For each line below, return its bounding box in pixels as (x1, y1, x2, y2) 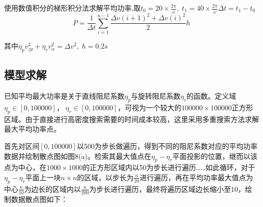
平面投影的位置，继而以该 (172, 150, 257, 161)
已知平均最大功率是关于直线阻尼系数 (4, 91, 124, 101)
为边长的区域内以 (24, 183, 81, 194)
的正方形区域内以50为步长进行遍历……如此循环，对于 (82, 162, 255, 173)
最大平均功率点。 (4, 123, 61, 134)
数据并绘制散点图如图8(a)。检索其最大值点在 (4, 150, 151, 161)
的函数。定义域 (186, 91, 236, 101)
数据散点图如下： (11, 193, 68, 204)
